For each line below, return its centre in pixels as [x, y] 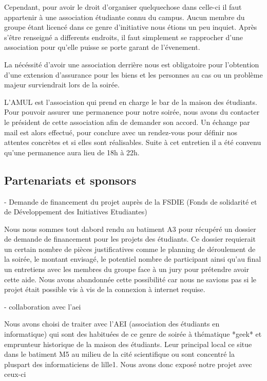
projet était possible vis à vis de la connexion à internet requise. [105, 289]
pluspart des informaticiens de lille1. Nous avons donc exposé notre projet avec [128, 364]
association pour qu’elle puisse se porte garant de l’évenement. [102, 47]
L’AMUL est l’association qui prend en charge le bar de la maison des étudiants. [131, 102]
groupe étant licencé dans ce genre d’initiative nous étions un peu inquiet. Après [131, 27]
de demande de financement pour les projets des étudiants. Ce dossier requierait [130, 239]
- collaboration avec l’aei [43, 306]
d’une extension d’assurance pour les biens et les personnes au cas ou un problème [133, 74]
